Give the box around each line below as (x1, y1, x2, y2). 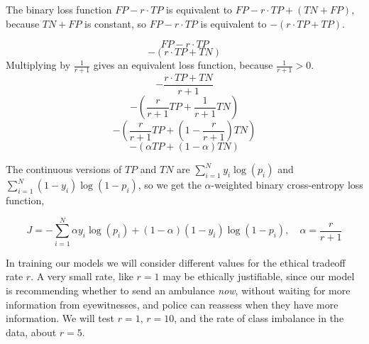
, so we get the (138, 177, 202, 192)
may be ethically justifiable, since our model (163, 269, 355, 284)
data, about (6, 324, 57, 339)
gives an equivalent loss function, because (93, 57, 273, 72)
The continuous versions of (6, 162, 122, 177)
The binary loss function (6, 2, 112, 16)
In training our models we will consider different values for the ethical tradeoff (6, 255, 346, 270)
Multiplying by (6, 57, 71, 72)
